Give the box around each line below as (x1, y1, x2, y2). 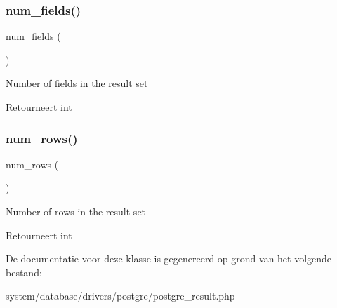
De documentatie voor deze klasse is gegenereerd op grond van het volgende (6, 251, 332, 266)
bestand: (6, 265, 42, 279)
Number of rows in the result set (6, 204, 146, 218)
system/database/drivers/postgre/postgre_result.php (6, 288, 235, 303)
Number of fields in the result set (6, 76, 148, 91)
